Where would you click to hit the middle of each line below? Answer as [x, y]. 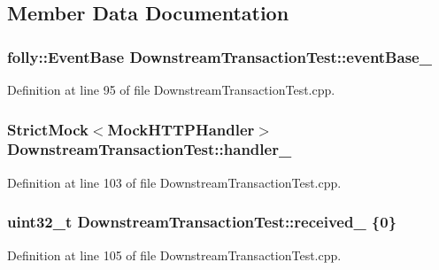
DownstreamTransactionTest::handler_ [150, 149]
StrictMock [48, 129]
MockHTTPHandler [181, 129]
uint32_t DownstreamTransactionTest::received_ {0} [202, 222]
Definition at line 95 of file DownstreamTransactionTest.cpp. [171, 89]
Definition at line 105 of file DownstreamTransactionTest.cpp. [174, 255]
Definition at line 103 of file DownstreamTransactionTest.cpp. [174, 182]
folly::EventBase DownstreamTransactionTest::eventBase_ [219, 56]
